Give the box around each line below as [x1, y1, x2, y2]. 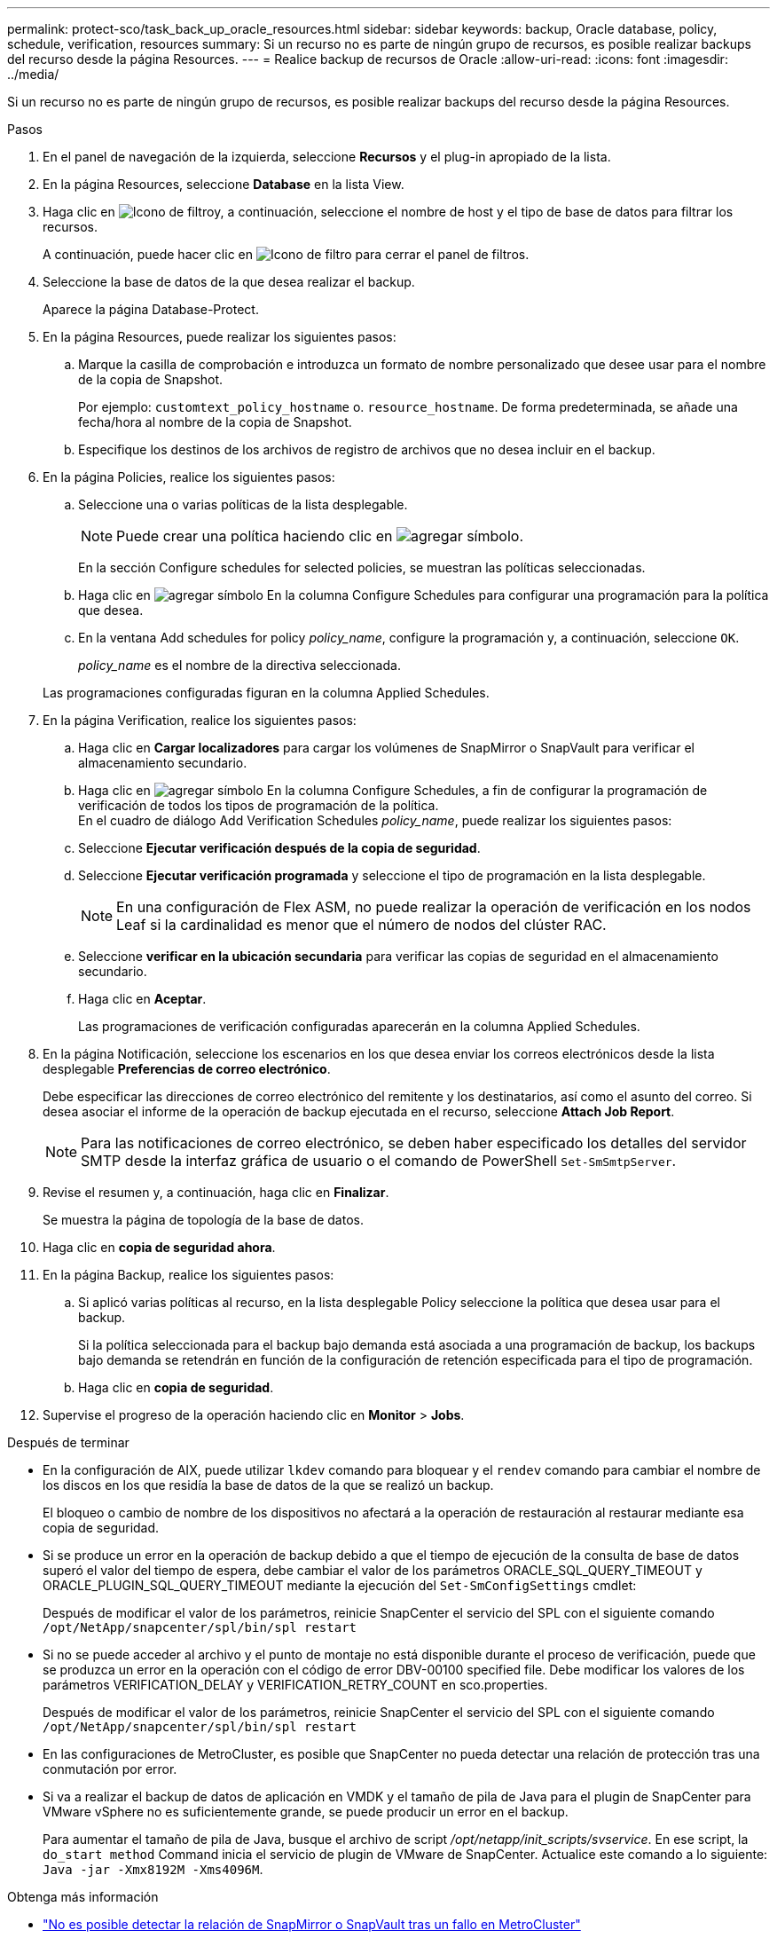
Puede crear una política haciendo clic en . [116, 527, 523, 545]
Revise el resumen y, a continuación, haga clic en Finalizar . [43, 1185, 389, 1200]
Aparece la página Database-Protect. [43, 302, 259, 317]
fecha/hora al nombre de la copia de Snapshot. [78, 414, 352, 429]
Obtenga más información [7, 1889, 159, 1904]
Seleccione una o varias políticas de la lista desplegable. [78, 497, 408, 512]
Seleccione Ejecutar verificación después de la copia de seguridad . [78, 840, 481, 855]
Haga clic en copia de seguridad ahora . [43, 1240, 276, 1255]
